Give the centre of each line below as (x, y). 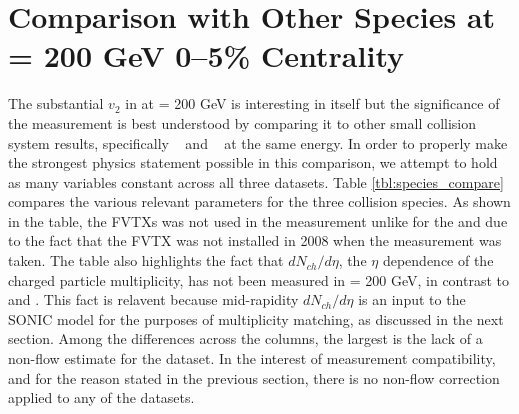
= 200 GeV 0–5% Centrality (206, 55)
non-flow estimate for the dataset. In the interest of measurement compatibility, (252, 358)
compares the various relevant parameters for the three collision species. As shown (259, 201)
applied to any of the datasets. (101, 397)
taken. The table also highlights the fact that (146, 260)
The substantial (56, 103)
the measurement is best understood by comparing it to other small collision (242, 122)
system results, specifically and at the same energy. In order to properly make (258, 142)
